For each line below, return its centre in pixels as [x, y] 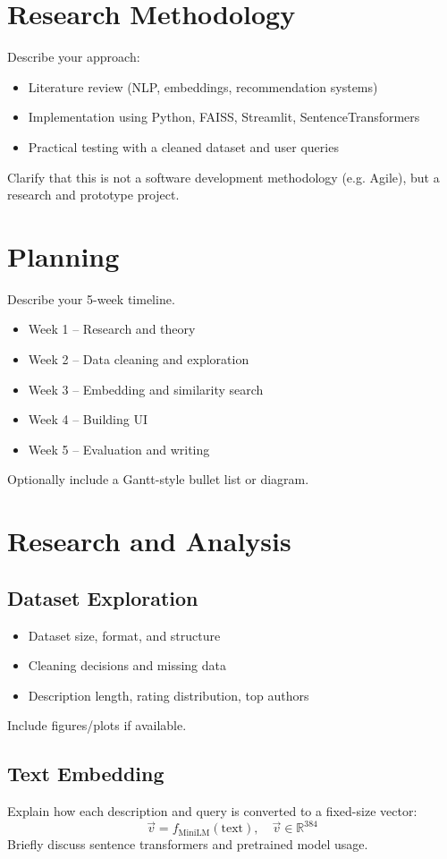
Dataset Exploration [103, 597]
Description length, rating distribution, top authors [169, 695]
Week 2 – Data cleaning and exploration [139, 359]
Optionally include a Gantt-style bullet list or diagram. [158, 479]
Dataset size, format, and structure [124, 635]
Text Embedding [86, 774]
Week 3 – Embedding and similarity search [146, 389]
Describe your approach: [74, 57]
